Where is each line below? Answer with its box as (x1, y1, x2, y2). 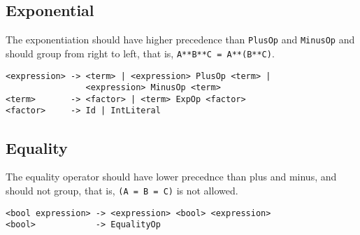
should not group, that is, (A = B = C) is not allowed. (6, 183, 238, 197)
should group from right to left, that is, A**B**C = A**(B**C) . (6, 45, 275, 60)
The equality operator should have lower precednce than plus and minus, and (6, 169, 337, 184)
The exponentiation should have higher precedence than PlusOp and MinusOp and (6, 32, 355, 47)
